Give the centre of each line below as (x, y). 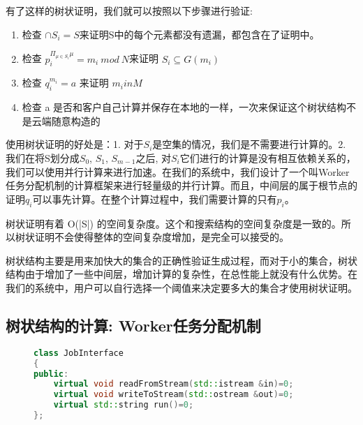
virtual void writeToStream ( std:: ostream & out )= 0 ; (173, 395)
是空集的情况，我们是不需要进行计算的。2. (249, 144)
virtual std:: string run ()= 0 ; (124, 405)
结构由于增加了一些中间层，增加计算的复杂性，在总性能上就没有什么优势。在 (181, 274)
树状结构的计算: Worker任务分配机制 (133, 325)
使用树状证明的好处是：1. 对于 (75, 144)
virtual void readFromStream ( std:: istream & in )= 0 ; (173, 384)
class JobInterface (79, 353)
